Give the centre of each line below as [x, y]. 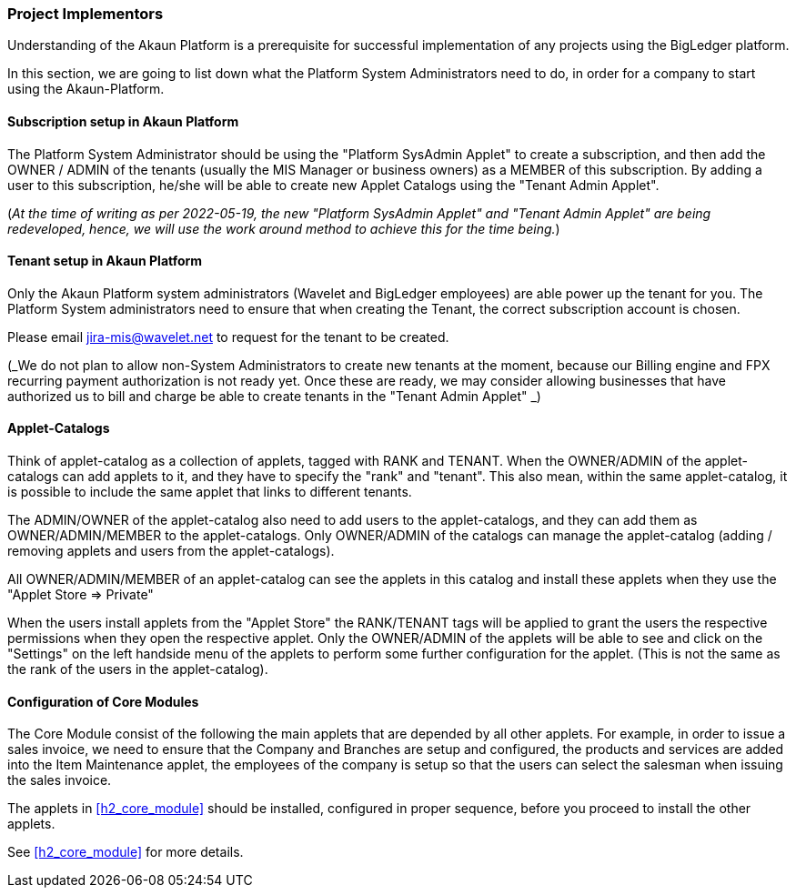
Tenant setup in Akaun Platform [105, 261]
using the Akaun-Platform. [86, 89]
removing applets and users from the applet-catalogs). [171, 551]
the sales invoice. [60, 780]
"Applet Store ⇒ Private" [81, 595]
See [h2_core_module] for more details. [126, 852]
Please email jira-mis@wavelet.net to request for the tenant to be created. [228, 337]
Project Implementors [86, 14]
